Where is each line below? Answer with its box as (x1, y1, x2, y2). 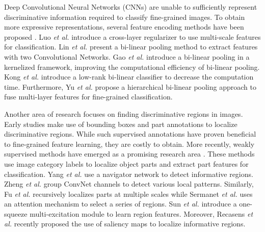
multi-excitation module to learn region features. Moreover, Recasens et (30, 208, 253, 219)
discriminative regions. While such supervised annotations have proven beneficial (4, 128, 256, 139)
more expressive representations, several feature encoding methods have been (4, 21, 244, 32)
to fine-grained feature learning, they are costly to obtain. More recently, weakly (4, 138, 255, 149)
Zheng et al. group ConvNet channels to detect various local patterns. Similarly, (4, 178, 254, 189)
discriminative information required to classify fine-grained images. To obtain (4, 11, 245, 22)
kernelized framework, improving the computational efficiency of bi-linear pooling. (4, 61, 260, 72)
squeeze (4, 208, 28, 219)
